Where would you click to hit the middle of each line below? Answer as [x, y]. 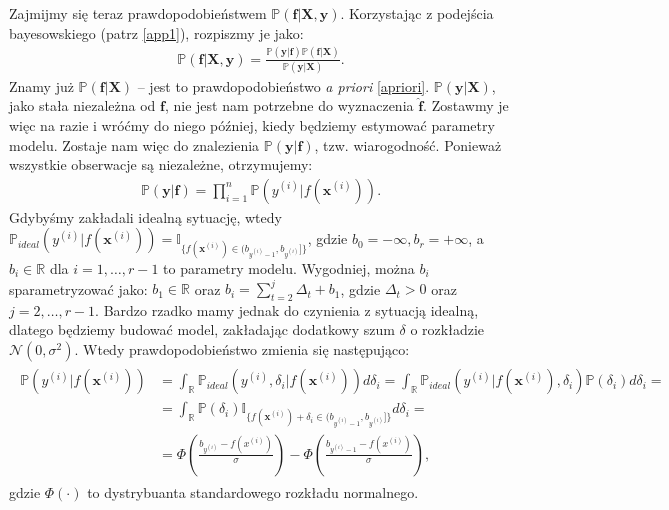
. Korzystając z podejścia [417, 13]
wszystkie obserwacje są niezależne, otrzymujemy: [161, 164]
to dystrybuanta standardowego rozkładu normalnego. [253, 491]
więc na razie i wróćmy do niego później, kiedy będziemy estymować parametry [252, 125]
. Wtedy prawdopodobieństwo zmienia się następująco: [242, 349]
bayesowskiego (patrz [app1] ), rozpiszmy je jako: [156, 32]
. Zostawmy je [466, 105]
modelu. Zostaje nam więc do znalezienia [134, 144]
